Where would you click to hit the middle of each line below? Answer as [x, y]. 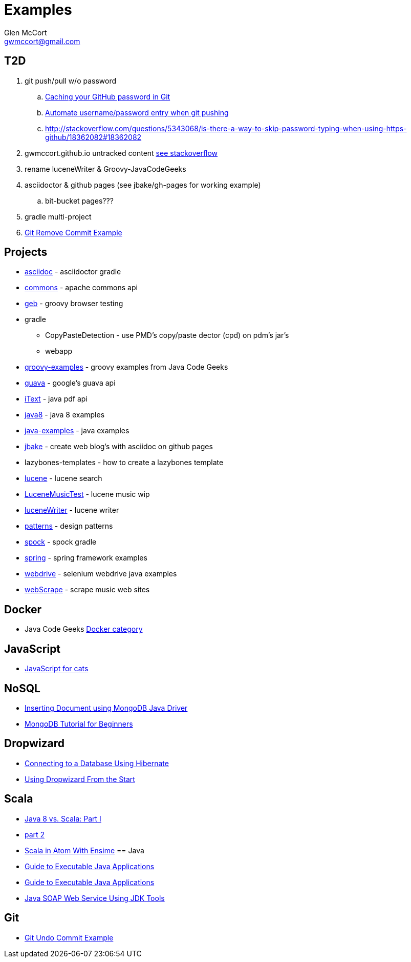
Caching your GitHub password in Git [108, 96]
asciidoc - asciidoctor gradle [73, 272]
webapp [59, 351]
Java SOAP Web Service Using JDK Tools [95, 898]
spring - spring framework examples [86, 558]
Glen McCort [26, 32]
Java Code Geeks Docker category [84, 629]
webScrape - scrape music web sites [87, 590]
